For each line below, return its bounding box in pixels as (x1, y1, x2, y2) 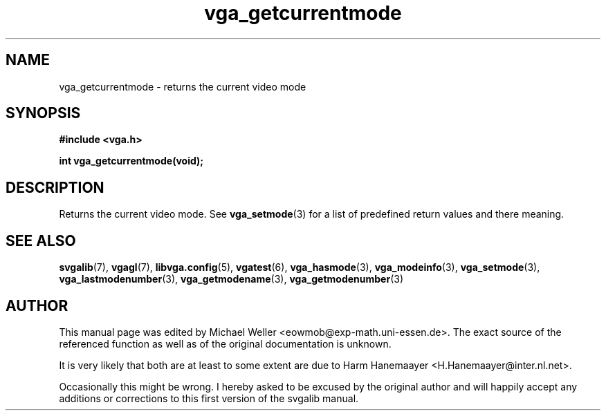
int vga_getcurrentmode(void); (59, 155, 204, 167)
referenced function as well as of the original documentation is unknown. (59, 337, 392, 350)
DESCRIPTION (6, 178, 104, 196)
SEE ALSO (6, 231, 76, 249)
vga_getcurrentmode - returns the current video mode (59, 80, 306, 93)
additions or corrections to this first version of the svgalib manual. (59, 392, 359, 404)
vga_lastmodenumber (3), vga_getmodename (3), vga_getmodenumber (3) (59, 273, 403, 285)
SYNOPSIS (6, 104, 81, 122)
